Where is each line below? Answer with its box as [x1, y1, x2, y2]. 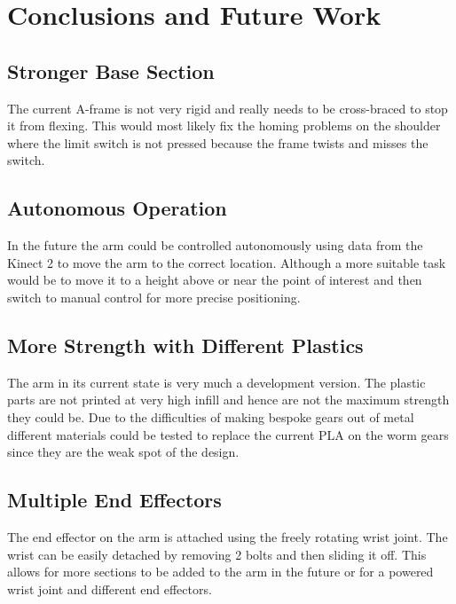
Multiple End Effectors [7, 486, 222, 514]
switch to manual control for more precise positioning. [7, 287, 301, 306]
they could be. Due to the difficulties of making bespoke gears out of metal [7, 407, 414, 426]
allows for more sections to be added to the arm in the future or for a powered [7, 562, 434, 581]
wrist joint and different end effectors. [7, 579, 212, 598]
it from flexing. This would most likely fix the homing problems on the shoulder [7, 116, 441, 135]
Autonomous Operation [7, 194, 227, 222]
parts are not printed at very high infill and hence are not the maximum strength [7, 390, 450, 409]
